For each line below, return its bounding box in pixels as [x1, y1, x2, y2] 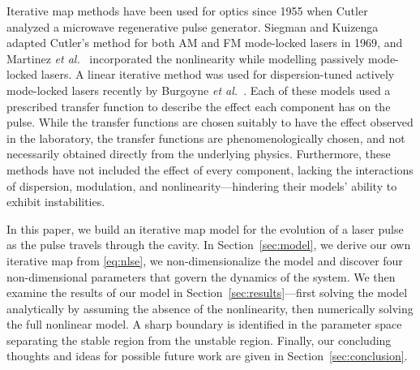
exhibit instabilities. [6, 193, 105, 210]
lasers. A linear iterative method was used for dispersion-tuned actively [41, 66, 395, 83]
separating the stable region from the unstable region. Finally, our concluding [6, 331, 392, 348]
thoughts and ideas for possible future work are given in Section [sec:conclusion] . [6, 347, 408, 364]
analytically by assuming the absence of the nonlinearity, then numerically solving [6, 299, 414, 316]
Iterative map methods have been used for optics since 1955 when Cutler [6, 2, 368, 19]
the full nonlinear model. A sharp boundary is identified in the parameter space [6, 316, 402, 333]
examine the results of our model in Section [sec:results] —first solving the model [6, 284, 408, 301]
